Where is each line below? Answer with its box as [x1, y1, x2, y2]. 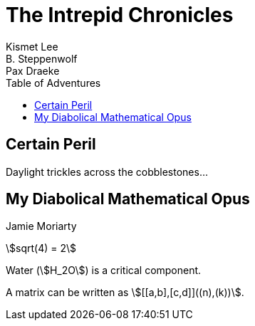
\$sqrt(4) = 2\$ [6, 242, 77, 255]
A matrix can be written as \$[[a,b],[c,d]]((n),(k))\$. [6, 286, 244, 299]
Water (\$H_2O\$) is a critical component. [6, 264, 202, 277]
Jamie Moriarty [6, 220, 77, 233]
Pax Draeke [6, 64, 60, 77]
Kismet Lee [6, 40, 58, 53]
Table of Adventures [6, 76, 101, 89]
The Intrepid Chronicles [6, 3, 234, 27]
